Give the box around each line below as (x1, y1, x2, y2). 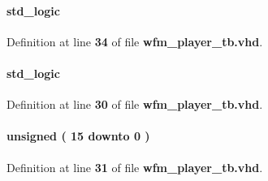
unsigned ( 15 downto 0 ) (6, 127, 150, 144)
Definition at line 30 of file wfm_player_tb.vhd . (6, 96, 263, 113)
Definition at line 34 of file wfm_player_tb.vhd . (6, 32, 263, 50)
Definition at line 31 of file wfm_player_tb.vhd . (6, 158, 263, 175)
